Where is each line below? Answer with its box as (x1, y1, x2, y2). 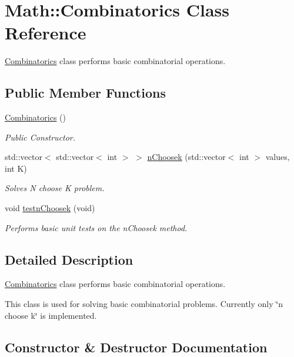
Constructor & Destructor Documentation (5, 338, 268, 356)
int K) (5, 162, 27, 174)
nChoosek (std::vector (147, 151, 226, 163)
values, (265, 151, 290, 163)
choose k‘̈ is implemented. (5, 309, 97, 321)
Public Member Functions (5, 84, 166, 102)
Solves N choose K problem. (5, 182, 105, 194)
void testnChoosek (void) (5, 202, 95, 214)
